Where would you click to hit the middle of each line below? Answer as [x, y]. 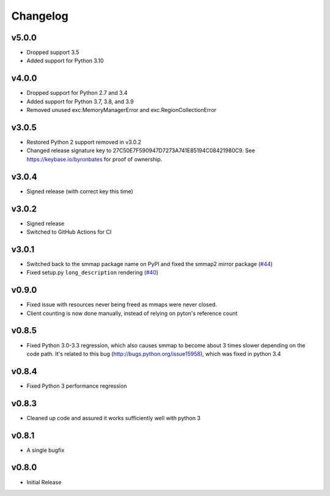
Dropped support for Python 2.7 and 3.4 [77, 93]
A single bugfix [46, 450]
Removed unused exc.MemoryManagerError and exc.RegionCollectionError [122, 110]
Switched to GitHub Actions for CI [69, 232]
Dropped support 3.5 [53, 53]
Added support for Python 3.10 [65, 61]
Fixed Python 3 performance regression [77, 386]
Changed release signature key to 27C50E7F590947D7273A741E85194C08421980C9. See [141, 150]
